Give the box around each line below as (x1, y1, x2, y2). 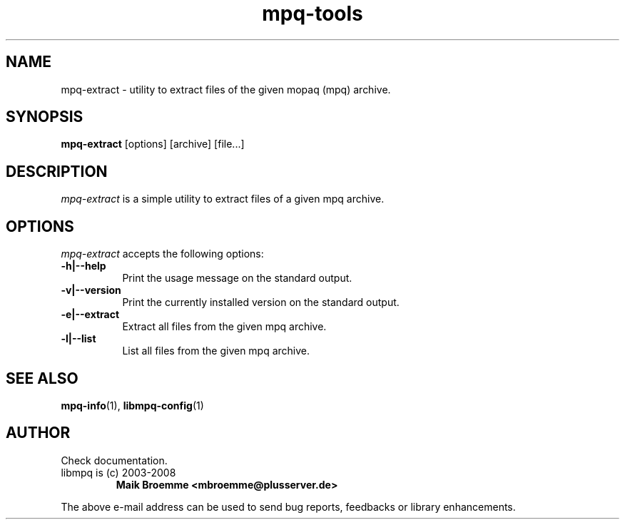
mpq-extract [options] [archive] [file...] (61, 138, 245, 151)
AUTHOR (6, 424, 71, 442)
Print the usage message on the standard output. (122, 272, 352, 285)
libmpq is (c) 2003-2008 (61, 466, 176, 479)
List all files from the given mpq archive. (122, 345, 310, 357)
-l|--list (61, 332, 96, 345)
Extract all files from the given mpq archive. (122, 320, 327, 333)
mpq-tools (262, 1, 363, 26)
